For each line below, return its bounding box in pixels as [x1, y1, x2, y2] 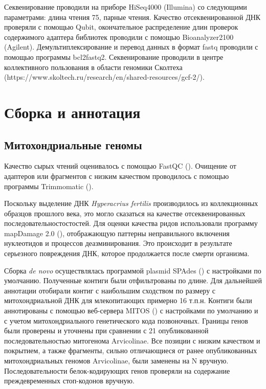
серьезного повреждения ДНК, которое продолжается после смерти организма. [4, 248, 250, 259]
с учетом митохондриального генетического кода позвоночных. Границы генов [4, 315, 248, 326]
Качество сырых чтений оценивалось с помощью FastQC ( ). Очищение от [4, 161, 236, 171]
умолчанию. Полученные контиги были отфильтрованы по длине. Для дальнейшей [4, 275, 262, 286]
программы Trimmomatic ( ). [4, 180, 94, 191]
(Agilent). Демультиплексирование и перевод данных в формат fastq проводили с [4, 41, 258, 52]
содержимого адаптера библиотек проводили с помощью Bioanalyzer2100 [4, 31, 234, 42]
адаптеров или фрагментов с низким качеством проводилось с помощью [4, 170, 229, 181]
